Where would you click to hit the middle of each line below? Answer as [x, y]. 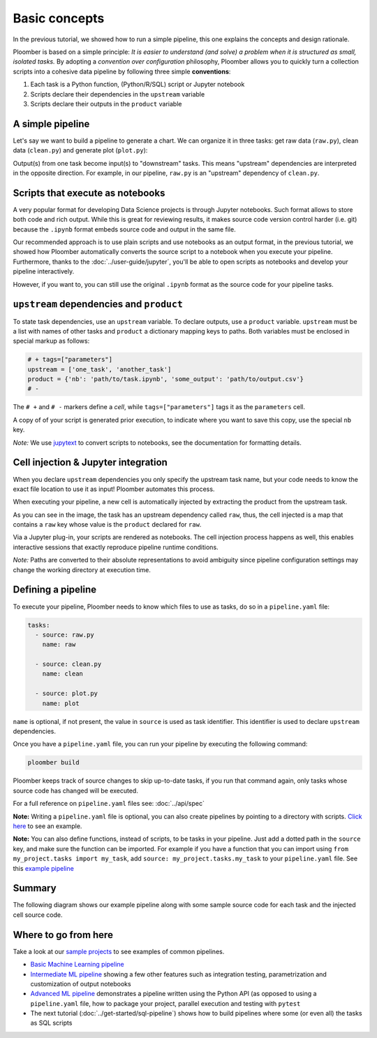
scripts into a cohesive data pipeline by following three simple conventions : [122, 71]
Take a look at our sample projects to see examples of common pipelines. [119, 951]
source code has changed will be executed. [76, 790]
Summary [35, 888]
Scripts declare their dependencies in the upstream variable [118, 94]
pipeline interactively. [44, 271]
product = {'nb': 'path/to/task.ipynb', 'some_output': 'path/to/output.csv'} [165, 379]
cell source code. [38, 915]
